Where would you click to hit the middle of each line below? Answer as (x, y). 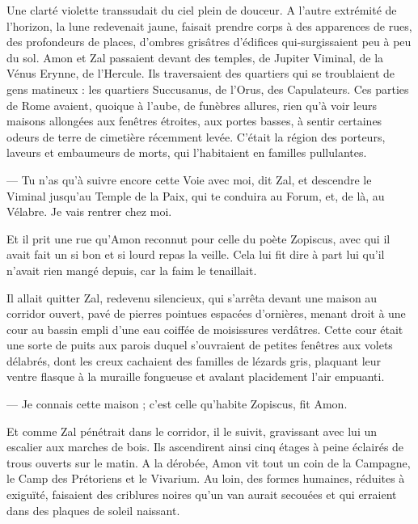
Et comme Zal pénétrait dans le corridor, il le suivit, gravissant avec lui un (192, 431)
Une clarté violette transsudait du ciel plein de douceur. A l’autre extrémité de (202, 10)
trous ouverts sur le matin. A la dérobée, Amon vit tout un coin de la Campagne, (209, 462)
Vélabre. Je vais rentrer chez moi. (89, 211)
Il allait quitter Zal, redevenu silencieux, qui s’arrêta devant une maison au (192, 297)
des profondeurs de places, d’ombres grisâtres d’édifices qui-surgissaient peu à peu (209, 42)
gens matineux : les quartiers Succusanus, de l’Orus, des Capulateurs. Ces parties (208, 89)
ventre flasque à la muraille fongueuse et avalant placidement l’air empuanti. (196, 376)
